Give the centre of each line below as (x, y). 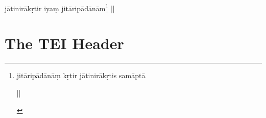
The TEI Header (64, 43)
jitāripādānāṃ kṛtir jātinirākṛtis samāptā (81, 75)
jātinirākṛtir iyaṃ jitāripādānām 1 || (60, 7)
